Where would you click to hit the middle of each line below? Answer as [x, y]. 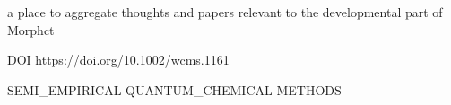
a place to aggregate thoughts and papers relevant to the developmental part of [225, 12]
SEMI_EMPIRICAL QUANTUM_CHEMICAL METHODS [174, 89]
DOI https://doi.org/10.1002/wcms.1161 [118, 60]
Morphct [31, 29]
